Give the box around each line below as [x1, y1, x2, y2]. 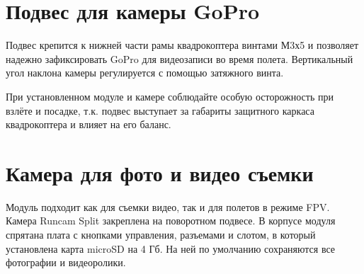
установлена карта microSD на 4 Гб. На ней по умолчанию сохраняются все [6, 241, 336, 256]
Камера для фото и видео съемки [6, 158, 314, 187]
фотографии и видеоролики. [6, 255, 126, 270]
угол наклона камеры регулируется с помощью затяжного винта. [6, 65, 284, 80]
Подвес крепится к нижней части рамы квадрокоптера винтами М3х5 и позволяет [6, 38, 359, 52]
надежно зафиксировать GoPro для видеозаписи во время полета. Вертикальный [6, 51, 353, 66]
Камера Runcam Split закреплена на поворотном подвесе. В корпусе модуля [6, 213, 336, 228]
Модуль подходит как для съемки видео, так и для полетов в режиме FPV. [6, 199, 330, 214]
